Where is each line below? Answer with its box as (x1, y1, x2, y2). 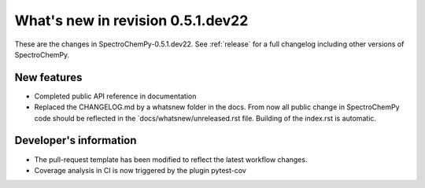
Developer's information (14, 134, 137, 147)
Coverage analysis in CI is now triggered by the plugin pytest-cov (34, 165, 247, 175)
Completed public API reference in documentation (34, 91, 197, 101)
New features (14, 71, 83, 84)
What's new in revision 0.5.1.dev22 (14, 12, 249, 29)
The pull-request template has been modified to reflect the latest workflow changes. (34, 154, 308, 164)
